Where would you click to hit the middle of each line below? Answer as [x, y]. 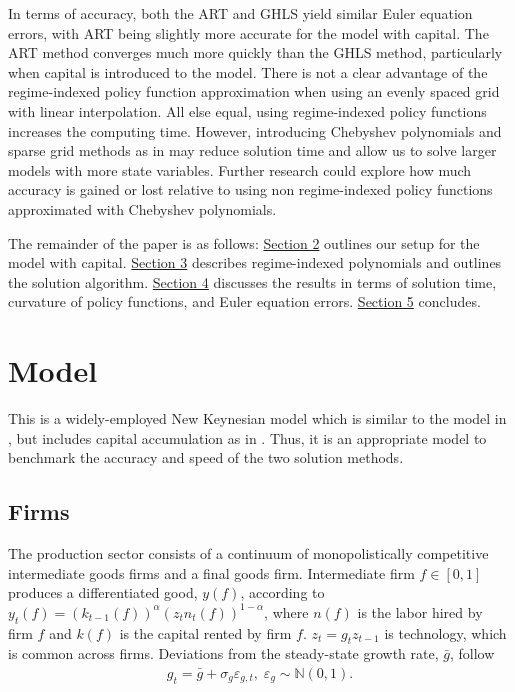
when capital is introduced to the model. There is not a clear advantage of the [248, 71]
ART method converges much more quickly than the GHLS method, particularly [255, 52]
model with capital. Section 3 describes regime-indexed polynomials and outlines [255, 262]
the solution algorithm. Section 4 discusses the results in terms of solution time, [252, 281]
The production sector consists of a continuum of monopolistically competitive [248, 553]
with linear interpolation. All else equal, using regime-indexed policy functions [247, 110]
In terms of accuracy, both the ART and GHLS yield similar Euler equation [240, 13]
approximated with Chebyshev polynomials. [142, 208]
